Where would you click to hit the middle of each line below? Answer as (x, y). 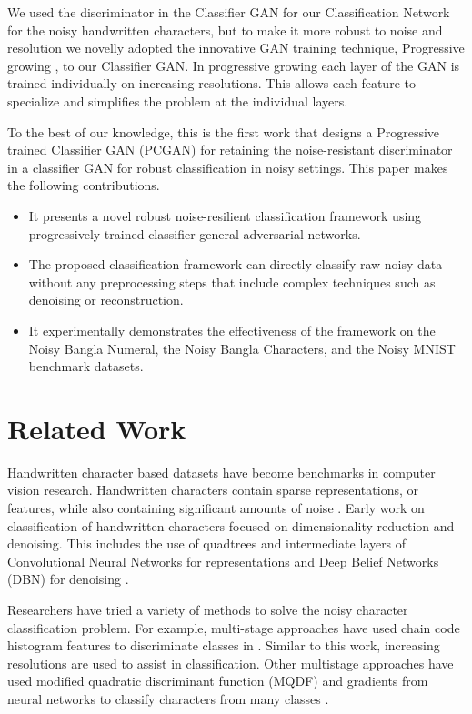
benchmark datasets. (86, 366)
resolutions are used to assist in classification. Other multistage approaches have (231, 663)
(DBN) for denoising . (68, 579)
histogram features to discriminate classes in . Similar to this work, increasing (224, 645)
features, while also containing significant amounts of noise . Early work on (216, 508)
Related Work (97, 428)
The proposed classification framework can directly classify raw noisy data (236, 264)
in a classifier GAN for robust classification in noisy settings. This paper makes (228, 167)
